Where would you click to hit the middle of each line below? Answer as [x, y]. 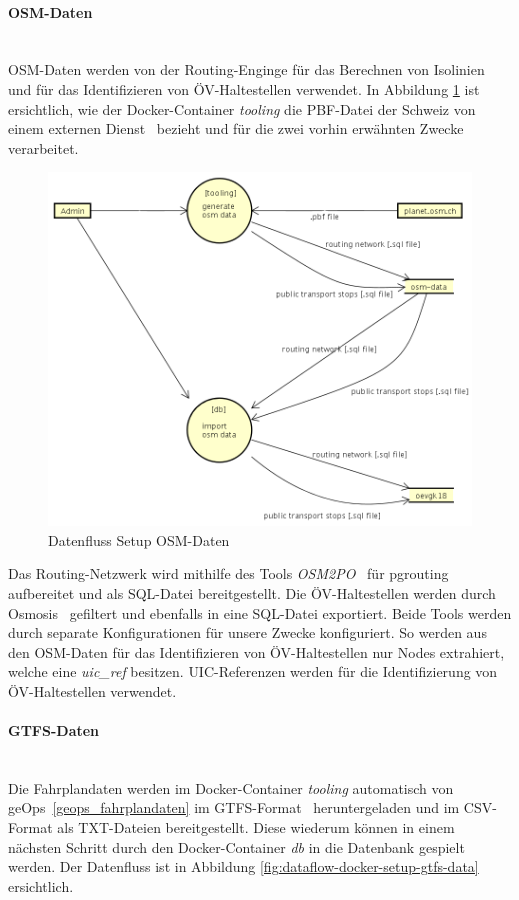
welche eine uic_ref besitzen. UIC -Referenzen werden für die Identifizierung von [253, 671]
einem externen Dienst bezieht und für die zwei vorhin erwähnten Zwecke [236, 128]
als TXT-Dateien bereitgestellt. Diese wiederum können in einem [256, 827]
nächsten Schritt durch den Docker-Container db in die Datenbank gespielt [236, 846]
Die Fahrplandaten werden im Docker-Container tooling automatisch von [231, 787]
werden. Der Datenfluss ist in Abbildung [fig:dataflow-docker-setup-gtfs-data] [243, 866]
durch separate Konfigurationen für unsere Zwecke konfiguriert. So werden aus [247, 632]
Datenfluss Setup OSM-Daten [139, 539]
